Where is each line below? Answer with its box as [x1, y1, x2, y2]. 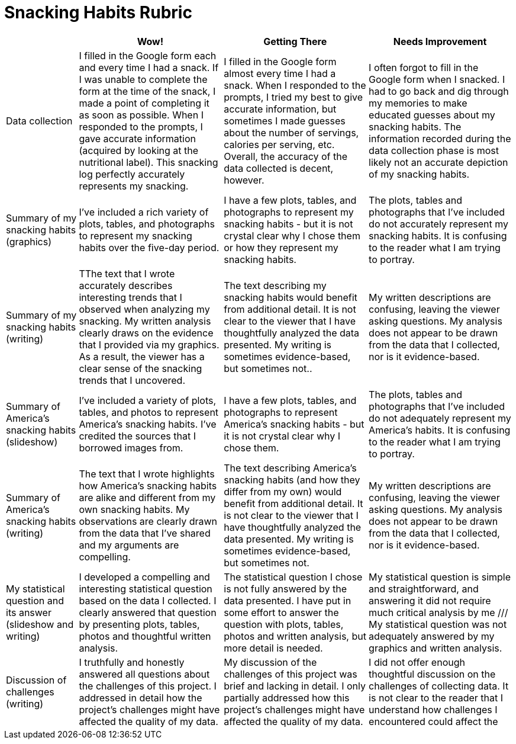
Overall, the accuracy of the [224, 150, 347, 162]
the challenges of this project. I [79, 679, 217, 692]
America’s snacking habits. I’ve [79, 418, 217, 430]
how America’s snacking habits [79, 479, 217, 492]
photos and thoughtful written [79, 630, 211, 642]
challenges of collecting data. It [369, 679, 509, 692]
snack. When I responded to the [224, 79, 366, 91]
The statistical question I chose [224, 570, 363, 583]
